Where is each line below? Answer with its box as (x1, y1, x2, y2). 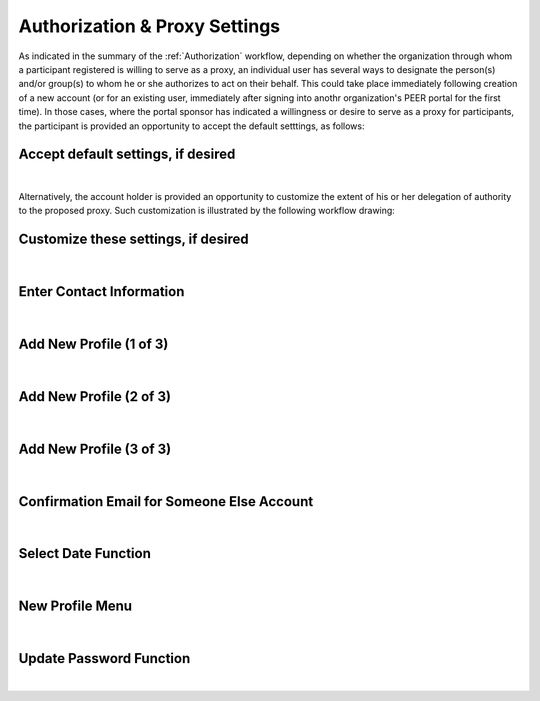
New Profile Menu (18, 598, 133, 615)
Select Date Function (18, 545, 152, 562)
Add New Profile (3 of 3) (18, 440, 172, 457)
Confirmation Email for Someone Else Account (18, 493, 314, 510)
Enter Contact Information (18, 283, 185, 300)
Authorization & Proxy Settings (18, 15, 281, 37)
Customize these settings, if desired (18, 231, 249, 247)
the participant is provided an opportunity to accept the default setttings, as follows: (18, 120, 365, 132)
